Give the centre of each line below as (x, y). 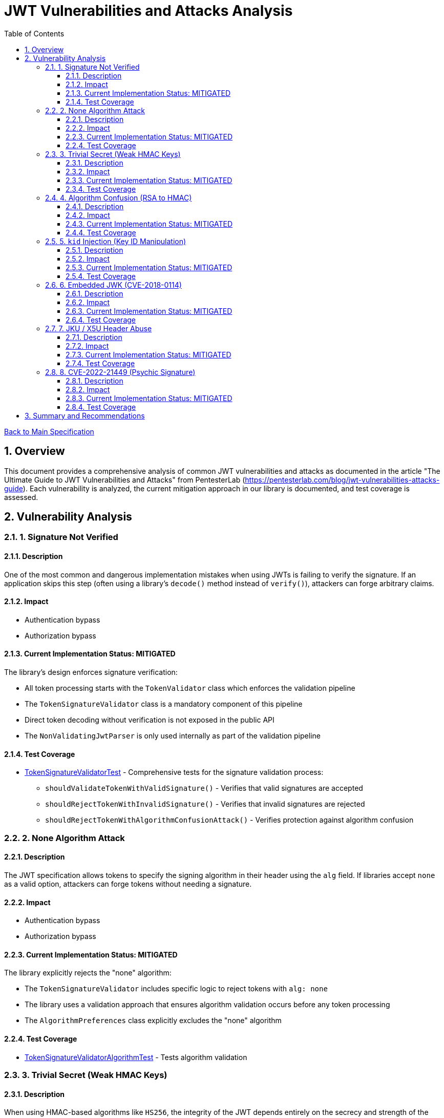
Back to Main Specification (49, 431)
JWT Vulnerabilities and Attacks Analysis (149, 11)
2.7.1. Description (94, 337)
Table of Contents (34, 33)
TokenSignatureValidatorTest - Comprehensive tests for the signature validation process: (174, 772)
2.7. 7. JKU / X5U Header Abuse (99, 328)
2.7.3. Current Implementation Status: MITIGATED (149, 354)
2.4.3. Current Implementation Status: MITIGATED (149, 224)
